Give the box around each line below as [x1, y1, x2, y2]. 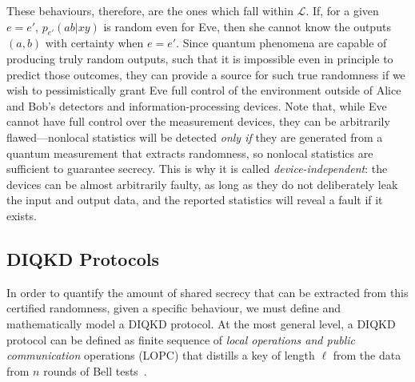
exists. [6, 207, 37, 223]
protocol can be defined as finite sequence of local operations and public [6, 331, 355, 348]
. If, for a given [305, 2, 379, 18]
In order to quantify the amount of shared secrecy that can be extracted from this [6, 283, 409, 300]
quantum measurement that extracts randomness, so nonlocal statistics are [6, 144, 373, 161]
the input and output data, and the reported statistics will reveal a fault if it [6, 191, 383, 208]
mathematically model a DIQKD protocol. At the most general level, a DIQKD [6, 315, 396, 332]
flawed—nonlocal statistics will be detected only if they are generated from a [6, 128, 383, 145]
